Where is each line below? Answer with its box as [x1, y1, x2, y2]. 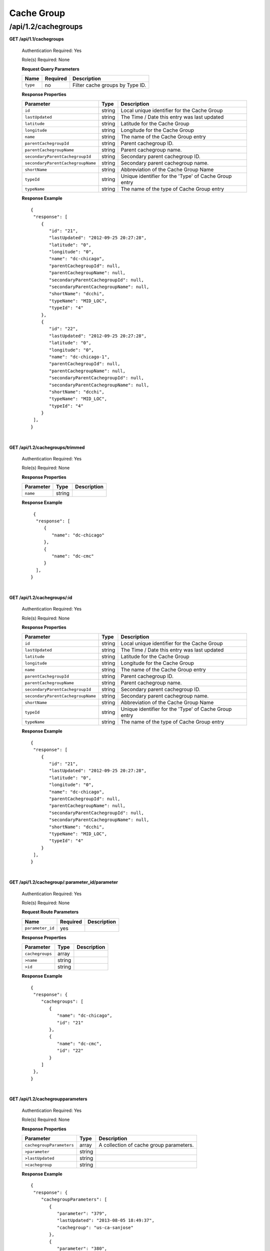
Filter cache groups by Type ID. [72, 82, 146, 89]
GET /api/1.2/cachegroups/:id [9, 594, 72, 600]
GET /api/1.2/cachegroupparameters [9, 1096, 87, 1102]
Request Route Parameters [21, 909, 79, 915]
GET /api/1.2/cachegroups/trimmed [9, 444, 85, 450]
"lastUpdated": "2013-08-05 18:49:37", [56, 1217, 155, 1223]
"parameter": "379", [56, 1210, 107, 1216]
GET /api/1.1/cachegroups [9, 36, 64, 42]
